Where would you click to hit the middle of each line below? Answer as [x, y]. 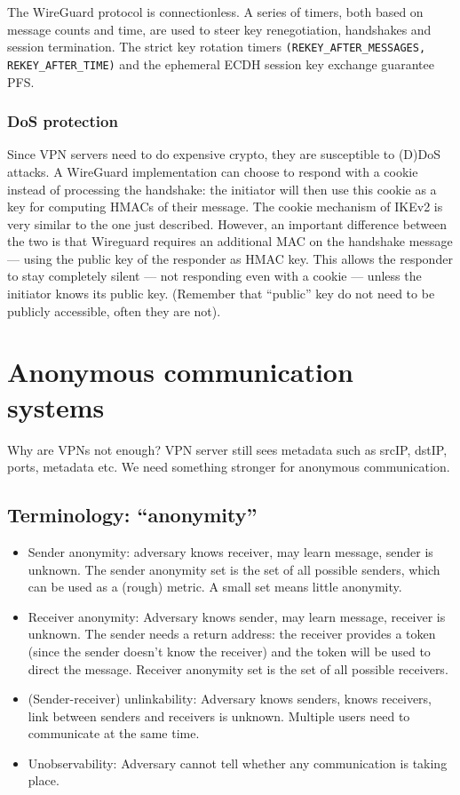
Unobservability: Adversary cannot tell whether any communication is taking [238, 763]
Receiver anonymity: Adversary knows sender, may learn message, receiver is [237, 616]
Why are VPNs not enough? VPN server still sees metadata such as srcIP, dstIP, [227, 449]
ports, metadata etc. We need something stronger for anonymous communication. [229, 467]
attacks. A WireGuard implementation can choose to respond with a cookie [213, 171]
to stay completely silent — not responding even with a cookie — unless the [214, 276]
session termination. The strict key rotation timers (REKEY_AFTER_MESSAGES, [217, 47]
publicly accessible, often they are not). [114, 310]
